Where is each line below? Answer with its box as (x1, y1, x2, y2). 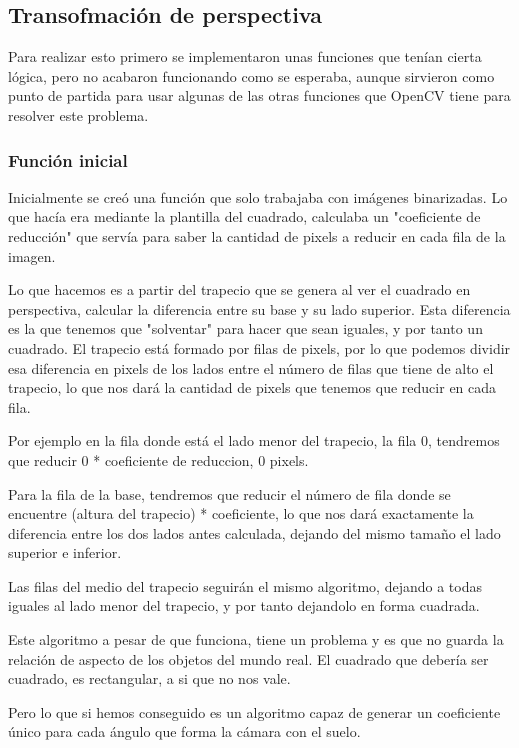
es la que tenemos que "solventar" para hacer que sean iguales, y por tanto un (8, 318, 483, 339)
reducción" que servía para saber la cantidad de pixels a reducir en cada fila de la (8, 225, 506, 246)
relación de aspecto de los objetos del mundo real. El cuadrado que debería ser (8, 648, 489, 669)
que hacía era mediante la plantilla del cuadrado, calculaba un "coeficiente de (8, 206, 481, 227)
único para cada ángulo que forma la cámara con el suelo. (8, 721, 361, 742)
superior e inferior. (8, 542, 122, 563)
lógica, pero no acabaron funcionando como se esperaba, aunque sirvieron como (8, 65, 495, 86)
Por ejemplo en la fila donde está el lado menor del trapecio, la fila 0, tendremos (8, 430, 500, 451)
